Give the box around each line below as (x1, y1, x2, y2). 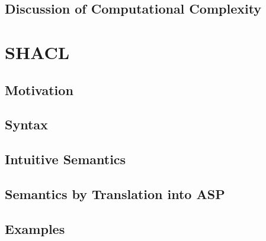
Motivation (5, 80, 73, 99)
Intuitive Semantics (5, 150, 126, 168)
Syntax (5, 115, 48, 133)
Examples (5, 219, 65, 237)
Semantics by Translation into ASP (5, 184, 225, 203)
